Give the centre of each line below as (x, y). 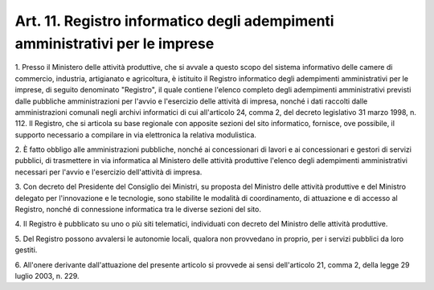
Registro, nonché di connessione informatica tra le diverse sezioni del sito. (138, 210)
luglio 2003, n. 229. (47, 276)
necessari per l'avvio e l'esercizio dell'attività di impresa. (108, 172)
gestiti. (26, 250)
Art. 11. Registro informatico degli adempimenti (174, 21)
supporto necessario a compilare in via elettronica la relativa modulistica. (136, 135)
